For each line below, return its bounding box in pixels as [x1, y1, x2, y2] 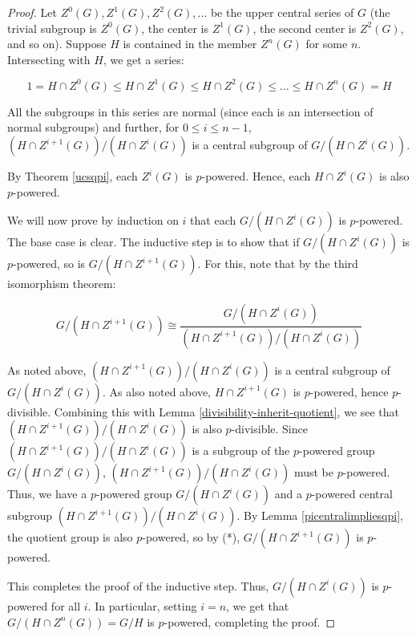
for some [305, 35, 348, 52]
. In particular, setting [87, 597, 197, 614]
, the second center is [252, 19, 357, 36]
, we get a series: [103, 51, 184, 67]
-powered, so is [13, 255, 86, 272]
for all [50, 597, 81, 614]
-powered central [311, 485, 393, 502]
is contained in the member [123, 35, 257, 52]
